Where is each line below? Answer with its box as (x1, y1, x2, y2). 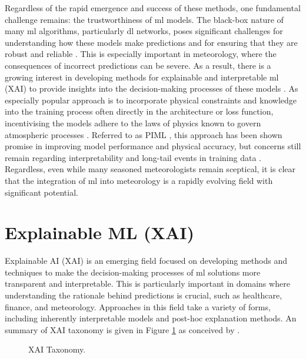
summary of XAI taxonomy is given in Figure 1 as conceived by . (5, 323, 240, 335)
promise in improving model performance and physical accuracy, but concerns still (5, 140, 301, 152)
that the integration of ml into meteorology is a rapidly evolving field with (5, 174, 273, 186)
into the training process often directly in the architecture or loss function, (5, 105, 274, 118)
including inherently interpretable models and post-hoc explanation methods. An (5, 312, 297, 324)
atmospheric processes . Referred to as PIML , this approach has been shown (5, 128, 282, 140)
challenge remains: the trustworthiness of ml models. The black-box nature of (5, 13, 284, 25)
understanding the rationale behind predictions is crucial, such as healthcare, (5, 289, 282, 301)
